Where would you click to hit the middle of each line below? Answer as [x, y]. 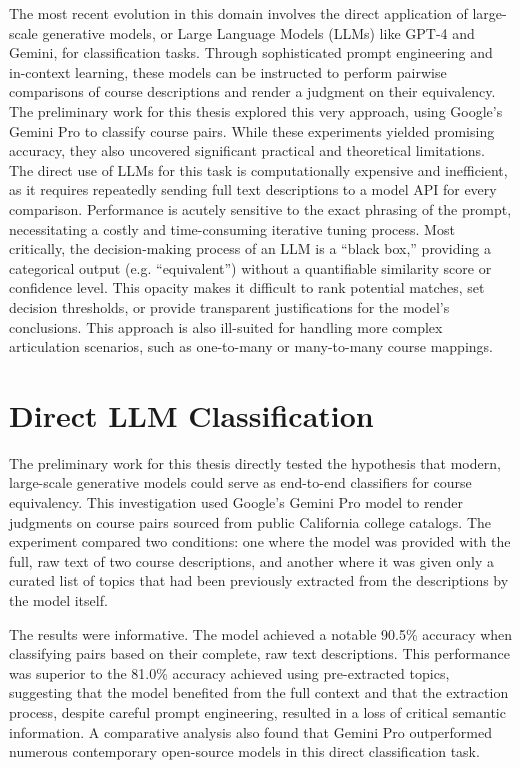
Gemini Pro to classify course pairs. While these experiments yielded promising [252, 130]
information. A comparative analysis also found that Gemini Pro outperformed [250, 731]
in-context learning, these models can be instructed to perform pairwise [228, 71]
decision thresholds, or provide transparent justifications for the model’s [229, 306]
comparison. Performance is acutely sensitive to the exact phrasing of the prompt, [260, 208]
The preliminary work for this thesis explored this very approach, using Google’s [256, 110]
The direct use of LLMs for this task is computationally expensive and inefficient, [258, 169]
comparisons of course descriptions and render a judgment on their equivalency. [252, 91]
